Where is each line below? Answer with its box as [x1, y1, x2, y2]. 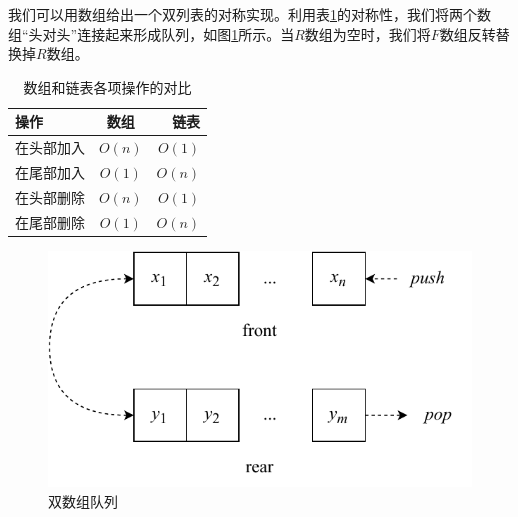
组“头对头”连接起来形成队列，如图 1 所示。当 [8, 23, 295, 44]
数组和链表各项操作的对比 [23, 76, 192, 97]
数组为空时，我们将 [304, 23, 431, 44]
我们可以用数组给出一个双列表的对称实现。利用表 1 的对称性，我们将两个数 [8, 4, 491, 24]
